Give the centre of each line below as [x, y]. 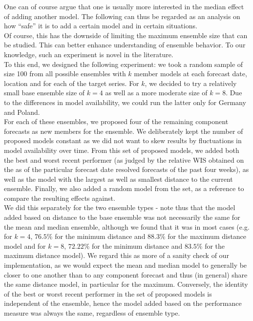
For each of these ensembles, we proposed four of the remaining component [116, 121]
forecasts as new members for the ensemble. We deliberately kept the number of [124, 131]
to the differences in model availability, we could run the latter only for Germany [125, 102]
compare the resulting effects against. [60, 198]
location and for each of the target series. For [72, 83]
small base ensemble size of [44, 93]
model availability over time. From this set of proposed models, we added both [122, 150]
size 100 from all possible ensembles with [65, 74]
